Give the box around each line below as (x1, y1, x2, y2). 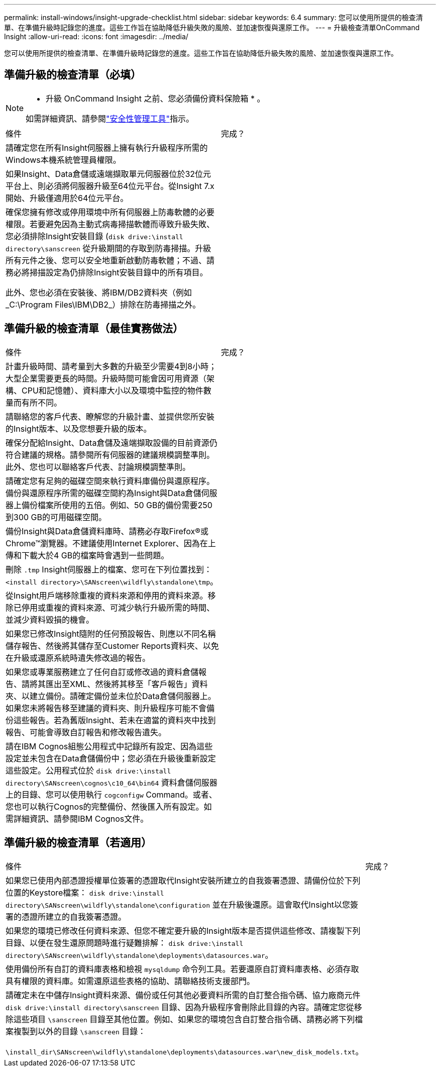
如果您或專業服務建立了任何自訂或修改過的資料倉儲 (6, 666, 199, 677)
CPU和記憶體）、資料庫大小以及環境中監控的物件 (22, 385, 203, 396)
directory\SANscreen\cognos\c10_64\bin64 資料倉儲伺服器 (6, 777, 217, 788)
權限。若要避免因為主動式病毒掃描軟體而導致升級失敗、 (6, 219, 215, 229)
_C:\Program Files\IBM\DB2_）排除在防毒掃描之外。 (6, 299, 201, 310)
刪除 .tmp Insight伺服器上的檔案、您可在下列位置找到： (6, 564, 212, 574)
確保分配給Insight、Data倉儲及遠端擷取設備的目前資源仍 (6, 437, 217, 448)
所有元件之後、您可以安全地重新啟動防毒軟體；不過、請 (6, 255, 215, 265)
